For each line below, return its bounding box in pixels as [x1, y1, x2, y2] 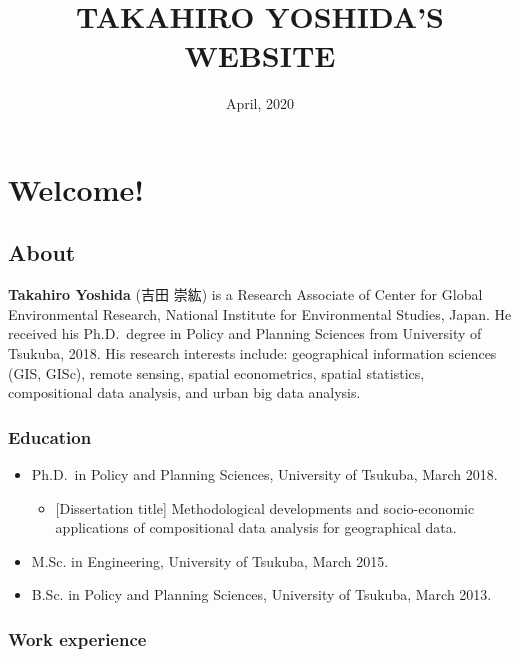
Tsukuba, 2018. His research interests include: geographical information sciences [8, 343, 497, 364]
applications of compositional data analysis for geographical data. [55, 517, 457, 538]
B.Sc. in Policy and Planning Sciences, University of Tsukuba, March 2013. [31, 584, 492, 605]
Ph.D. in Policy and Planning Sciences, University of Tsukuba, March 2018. [31, 464, 498, 485]
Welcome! [8, 168, 145, 209]
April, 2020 [225, 93, 295, 114]
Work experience [8, 626, 147, 651]
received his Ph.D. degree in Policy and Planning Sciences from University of [8, 323, 482, 344]
